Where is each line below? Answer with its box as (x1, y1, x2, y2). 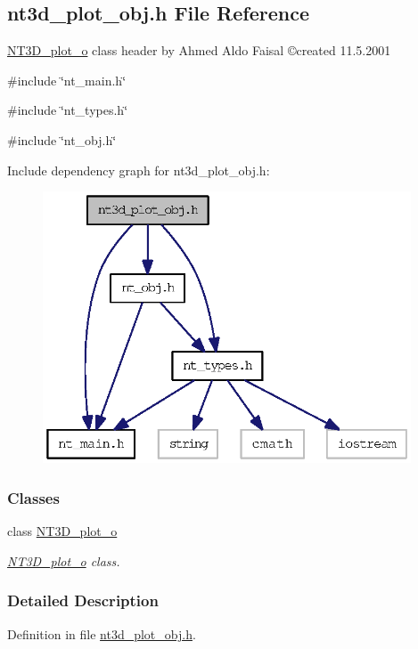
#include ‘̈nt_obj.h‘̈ (7, 130, 117, 149)
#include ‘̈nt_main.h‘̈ (7, 70, 127, 89)
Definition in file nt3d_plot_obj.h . (7, 624, 196, 643)
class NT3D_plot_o (7, 522, 118, 540)
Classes (7, 486, 60, 508)
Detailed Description (7, 589, 159, 612)
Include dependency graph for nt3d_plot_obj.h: (7, 160, 270, 179)
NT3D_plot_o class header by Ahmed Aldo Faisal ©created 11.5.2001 (7, 41, 391, 60)
